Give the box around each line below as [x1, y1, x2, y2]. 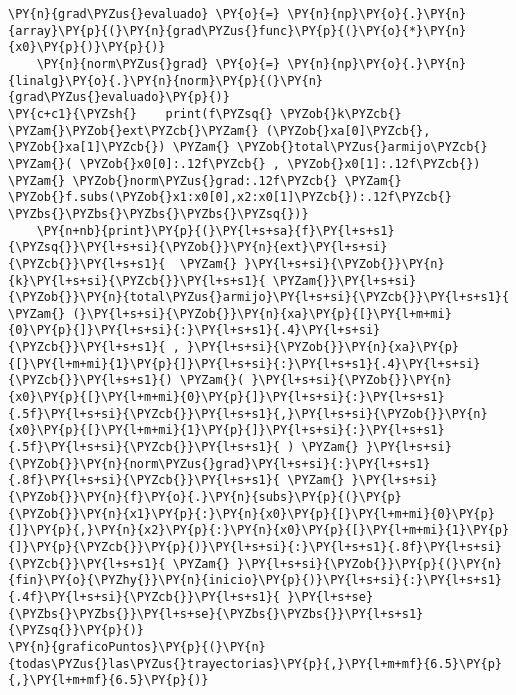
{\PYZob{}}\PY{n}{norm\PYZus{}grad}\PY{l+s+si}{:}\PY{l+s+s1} [8, 456, 431, 471]
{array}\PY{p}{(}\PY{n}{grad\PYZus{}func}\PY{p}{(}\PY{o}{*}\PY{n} [8, 23, 467, 38]
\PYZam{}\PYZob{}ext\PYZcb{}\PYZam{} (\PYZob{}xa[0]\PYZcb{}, [8, 123, 431, 138]
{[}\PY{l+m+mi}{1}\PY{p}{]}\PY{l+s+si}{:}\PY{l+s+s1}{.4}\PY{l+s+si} [8, 356, 481, 371]
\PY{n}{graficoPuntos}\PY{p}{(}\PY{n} [8, 639, 266, 654]
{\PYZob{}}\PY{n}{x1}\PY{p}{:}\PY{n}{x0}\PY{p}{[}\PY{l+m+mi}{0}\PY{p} [8, 506, 495, 521]
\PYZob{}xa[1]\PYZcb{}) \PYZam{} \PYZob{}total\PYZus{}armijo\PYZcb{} [8, 140, 488, 155]
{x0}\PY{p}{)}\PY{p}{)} [8, 40, 166, 55]
